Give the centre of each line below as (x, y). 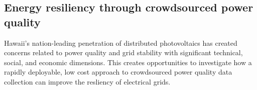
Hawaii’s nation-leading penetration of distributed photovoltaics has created (121, 43)
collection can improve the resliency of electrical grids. (87, 81)
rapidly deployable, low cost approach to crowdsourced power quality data (118, 72)
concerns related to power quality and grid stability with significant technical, (123, 52)
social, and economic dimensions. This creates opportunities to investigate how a (128, 62)
